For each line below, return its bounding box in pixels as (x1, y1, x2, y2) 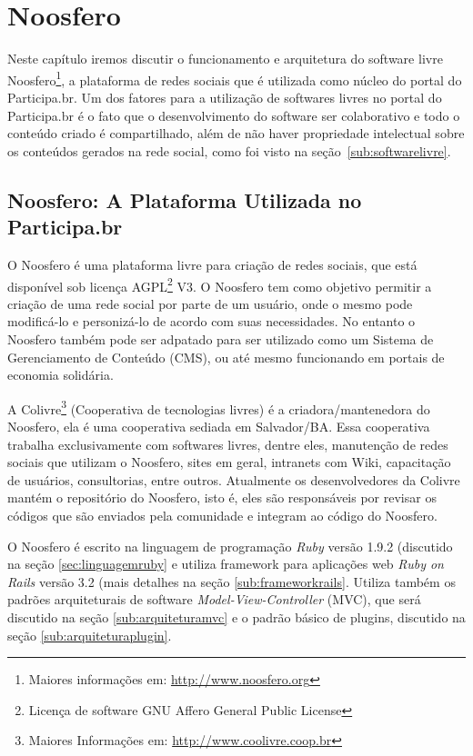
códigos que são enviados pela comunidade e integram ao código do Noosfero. (7, 505, 438, 524)
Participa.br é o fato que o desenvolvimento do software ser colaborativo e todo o (7, 105, 460, 124)
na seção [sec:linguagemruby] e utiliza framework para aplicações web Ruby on (7, 554, 444, 573)
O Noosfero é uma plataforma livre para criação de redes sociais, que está (7, 254, 418, 274)
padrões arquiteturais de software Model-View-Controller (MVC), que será (7, 590, 421, 609)
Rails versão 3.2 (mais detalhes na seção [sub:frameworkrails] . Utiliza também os (7, 572, 456, 591)
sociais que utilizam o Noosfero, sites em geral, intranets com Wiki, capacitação (7, 453, 451, 472)
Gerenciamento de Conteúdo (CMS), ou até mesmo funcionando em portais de (7, 347, 445, 366)
